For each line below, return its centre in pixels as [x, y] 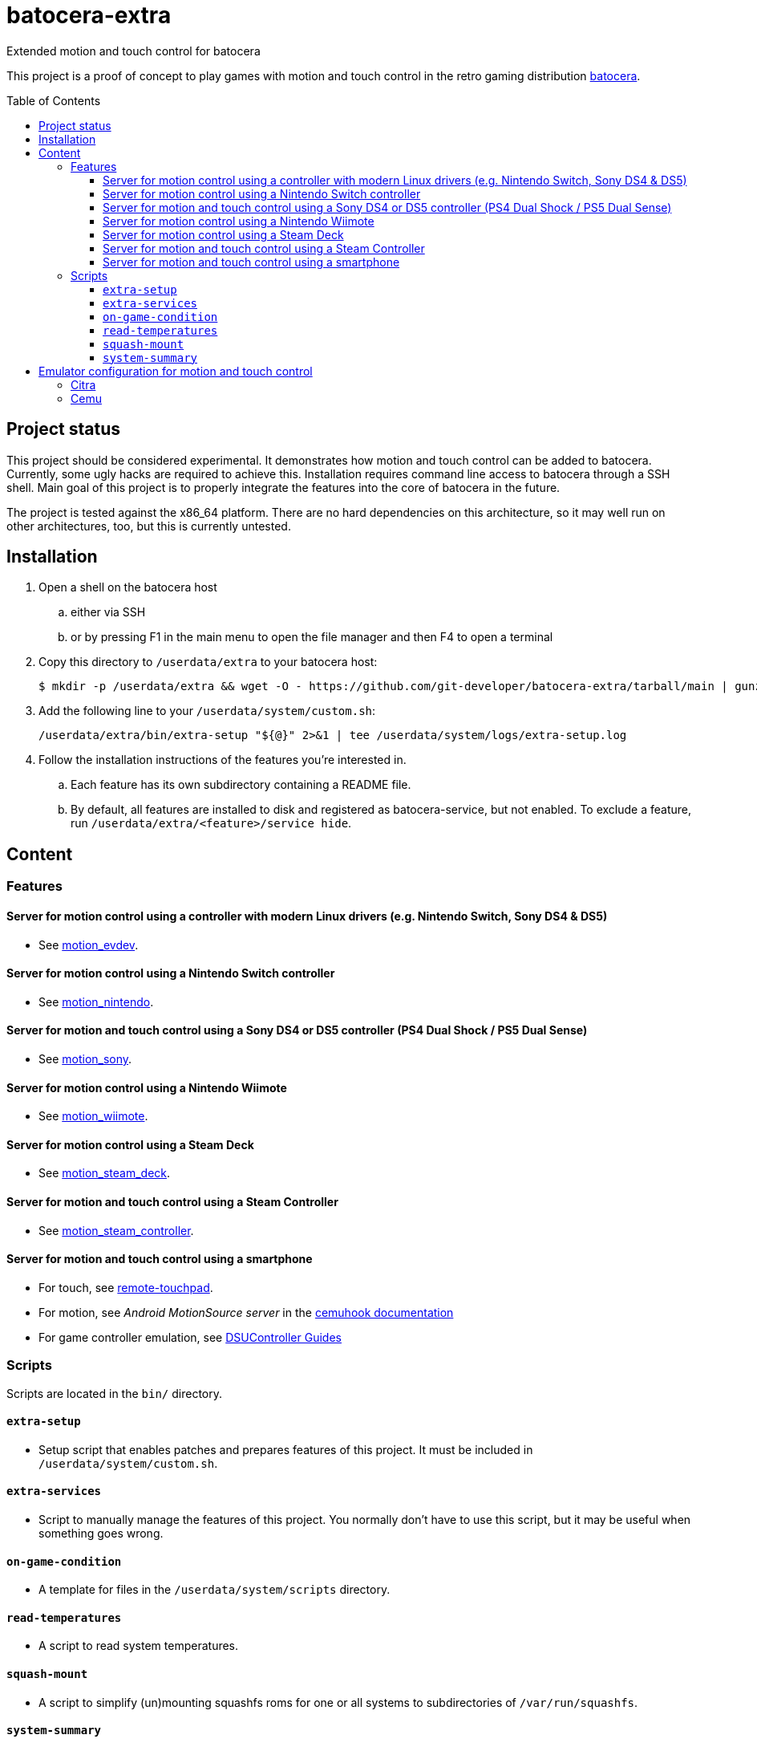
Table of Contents [54, 100]
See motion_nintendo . [96, 1002]
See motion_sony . [85, 1058]
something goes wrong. [101, 1533]
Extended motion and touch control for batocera [134, 51]
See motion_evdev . [89, 945]
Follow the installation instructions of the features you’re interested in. [223, 760]
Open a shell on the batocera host [128, 587]
